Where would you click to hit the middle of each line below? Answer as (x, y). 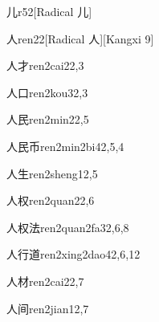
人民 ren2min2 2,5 (48, 119)
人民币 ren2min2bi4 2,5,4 (65, 146)
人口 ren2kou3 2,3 (47, 92)
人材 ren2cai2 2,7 (45, 281)
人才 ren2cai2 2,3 (45, 65)
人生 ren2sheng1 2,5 (52, 173)
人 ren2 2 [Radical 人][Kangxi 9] (80, 38)
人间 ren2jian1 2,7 (48, 308)
